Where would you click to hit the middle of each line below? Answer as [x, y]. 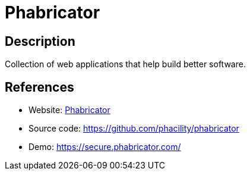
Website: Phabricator [69, 110]
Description [40, 41]
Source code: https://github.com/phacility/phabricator [134, 129]
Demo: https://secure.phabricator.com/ [105, 147]
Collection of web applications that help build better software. [125, 64]
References [39, 87]
